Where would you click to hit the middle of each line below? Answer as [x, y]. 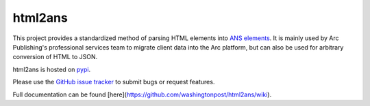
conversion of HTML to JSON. [55, 57]
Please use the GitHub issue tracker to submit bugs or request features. [114, 82]
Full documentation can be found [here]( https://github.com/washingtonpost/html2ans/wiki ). [142, 94]
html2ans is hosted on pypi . [52, 69]
